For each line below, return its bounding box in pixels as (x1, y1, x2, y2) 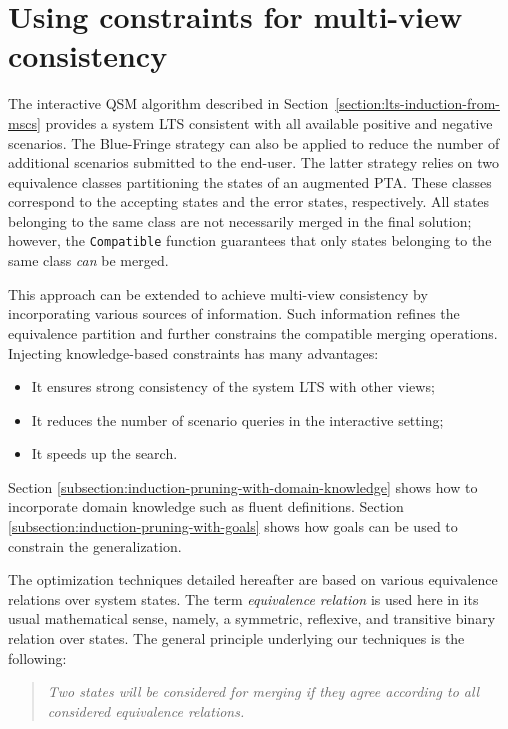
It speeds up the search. (31, 443, 178, 464)
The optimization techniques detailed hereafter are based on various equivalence (8, 569, 498, 590)
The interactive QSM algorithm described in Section (8, 93, 329, 114)
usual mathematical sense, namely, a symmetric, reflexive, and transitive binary (8, 608, 496, 629)
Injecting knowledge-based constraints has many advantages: (8, 342, 379, 363)
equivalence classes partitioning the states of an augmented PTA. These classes (8, 171, 492, 192)
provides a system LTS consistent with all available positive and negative (45, 112, 493, 133)
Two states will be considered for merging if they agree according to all (47, 681, 480, 702)
